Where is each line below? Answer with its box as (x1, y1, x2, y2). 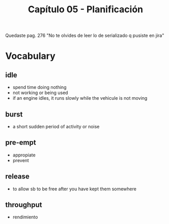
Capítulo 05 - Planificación (27, 4, 144, 15)
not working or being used (12, 89, 68, 96)
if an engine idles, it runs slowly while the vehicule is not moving (12, 95, 148, 101)
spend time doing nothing (12, 84, 67, 91)
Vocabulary (5, 50, 55, 62)
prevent (12, 157, 29, 163)
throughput (5, 200, 42, 209)
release (5, 172, 30, 181)
